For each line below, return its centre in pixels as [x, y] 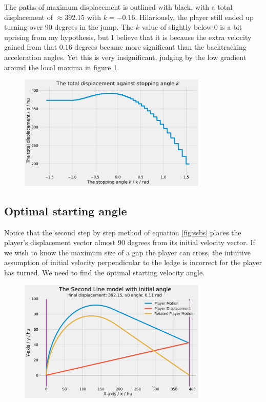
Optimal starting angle [66, 210]
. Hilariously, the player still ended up [194, 17]
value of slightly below [177, 27]
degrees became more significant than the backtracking [160, 47]
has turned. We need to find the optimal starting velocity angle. [105, 272]
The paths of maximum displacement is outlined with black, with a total [118, 7]
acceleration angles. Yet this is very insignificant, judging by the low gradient [125, 57]
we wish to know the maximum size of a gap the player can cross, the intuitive [127, 252]
